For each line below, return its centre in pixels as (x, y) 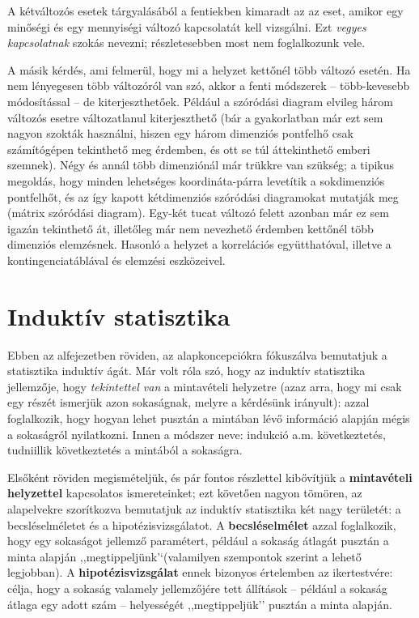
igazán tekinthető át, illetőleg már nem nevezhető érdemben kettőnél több (190, 228)
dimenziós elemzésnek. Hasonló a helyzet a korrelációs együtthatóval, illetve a (199, 244)
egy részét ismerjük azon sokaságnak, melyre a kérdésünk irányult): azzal (188, 402)
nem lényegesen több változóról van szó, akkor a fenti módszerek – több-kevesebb (209, 85)
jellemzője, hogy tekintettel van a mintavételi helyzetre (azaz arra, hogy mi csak (205, 386)
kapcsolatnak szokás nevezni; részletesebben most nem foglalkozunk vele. (186, 43)
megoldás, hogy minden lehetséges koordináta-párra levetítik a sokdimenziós (196, 180)
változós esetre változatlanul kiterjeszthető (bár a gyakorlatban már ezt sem (195, 117)
